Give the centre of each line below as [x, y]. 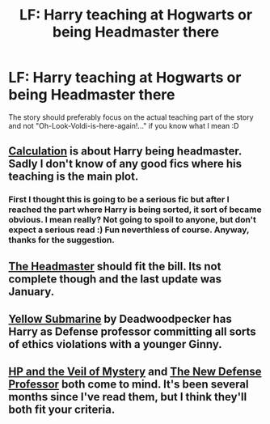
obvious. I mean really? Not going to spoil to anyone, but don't [133, 220]
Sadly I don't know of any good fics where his [125, 164]
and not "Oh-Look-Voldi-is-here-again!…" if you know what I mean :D [124, 125]
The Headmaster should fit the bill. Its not [115, 266]
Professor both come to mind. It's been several [129, 385]
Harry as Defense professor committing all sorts [132, 332]
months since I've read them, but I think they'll [128, 397]
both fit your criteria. [62, 410]
